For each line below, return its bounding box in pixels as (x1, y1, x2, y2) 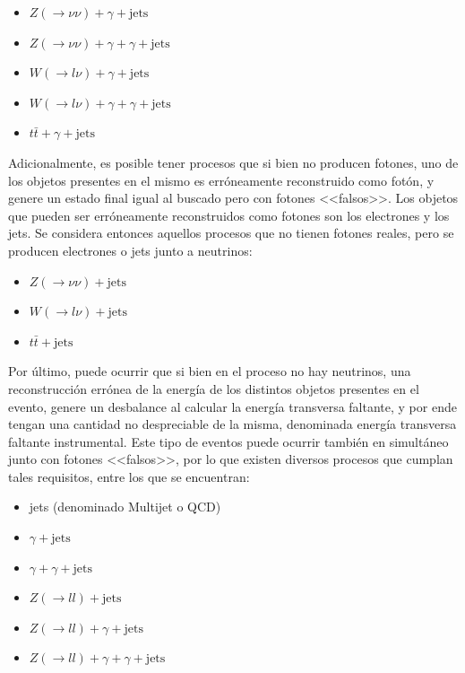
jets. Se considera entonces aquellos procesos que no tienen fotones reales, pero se (8, 223, 454, 242)
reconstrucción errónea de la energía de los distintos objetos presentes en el (8, 379, 419, 398)
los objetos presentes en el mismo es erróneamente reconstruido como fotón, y (8, 170, 435, 189)
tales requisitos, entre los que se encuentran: (8, 467, 250, 485)
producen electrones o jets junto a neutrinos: (8, 240, 253, 259)
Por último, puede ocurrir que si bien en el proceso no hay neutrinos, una (8, 362, 411, 380)
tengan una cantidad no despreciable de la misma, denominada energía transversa (8, 415, 457, 433)
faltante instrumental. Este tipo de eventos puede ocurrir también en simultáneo (8, 432, 449, 450)
